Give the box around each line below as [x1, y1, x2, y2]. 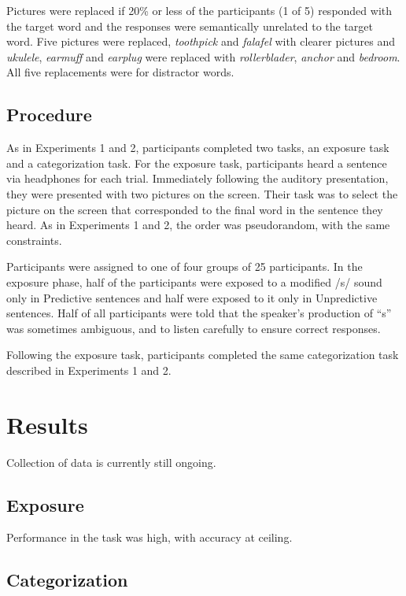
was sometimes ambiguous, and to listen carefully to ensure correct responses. [6, 320, 381, 336]
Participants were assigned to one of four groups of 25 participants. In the [6, 258, 363, 275]
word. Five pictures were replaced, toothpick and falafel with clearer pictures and [6, 33, 396, 50]
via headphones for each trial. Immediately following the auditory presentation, [6, 170, 389, 187]
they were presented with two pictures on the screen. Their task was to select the [6, 185, 398, 202]
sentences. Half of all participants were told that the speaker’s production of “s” [6, 305, 392, 321]
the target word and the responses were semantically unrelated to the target [6, 17, 374, 34]
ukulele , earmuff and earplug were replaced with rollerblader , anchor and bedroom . [6, 48, 400, 65]
